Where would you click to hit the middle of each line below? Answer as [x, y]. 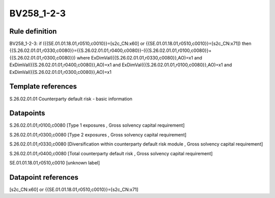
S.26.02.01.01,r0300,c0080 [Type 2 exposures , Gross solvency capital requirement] [98, 134]
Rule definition [33, 31]
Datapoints [27, 113]
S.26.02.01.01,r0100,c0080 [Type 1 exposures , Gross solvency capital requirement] [97, 125]
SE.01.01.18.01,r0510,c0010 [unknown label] [55, 163]
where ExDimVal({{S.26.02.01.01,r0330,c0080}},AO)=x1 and [139, 58]
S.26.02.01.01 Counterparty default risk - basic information [71, 99]
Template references [43, 87]
